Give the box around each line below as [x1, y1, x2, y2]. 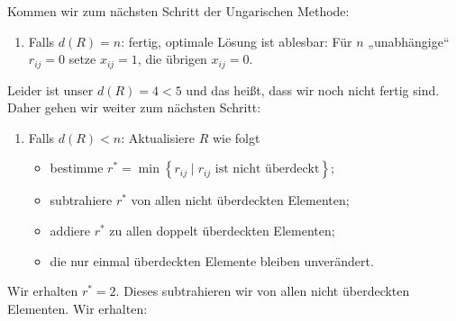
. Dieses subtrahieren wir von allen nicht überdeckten [115, 281, 410, 300]
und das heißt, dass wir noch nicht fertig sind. [186, 80, 440, 99]
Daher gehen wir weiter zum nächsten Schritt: [7, 98, 261, 117]
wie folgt [212, 128, 260, 147]
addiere [50, 221, 90, 240]
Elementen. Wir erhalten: [7, 299, 148, 317]
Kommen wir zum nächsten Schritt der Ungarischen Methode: [7, 2, 350, 20]
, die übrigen [137, 49, 207, 68]
